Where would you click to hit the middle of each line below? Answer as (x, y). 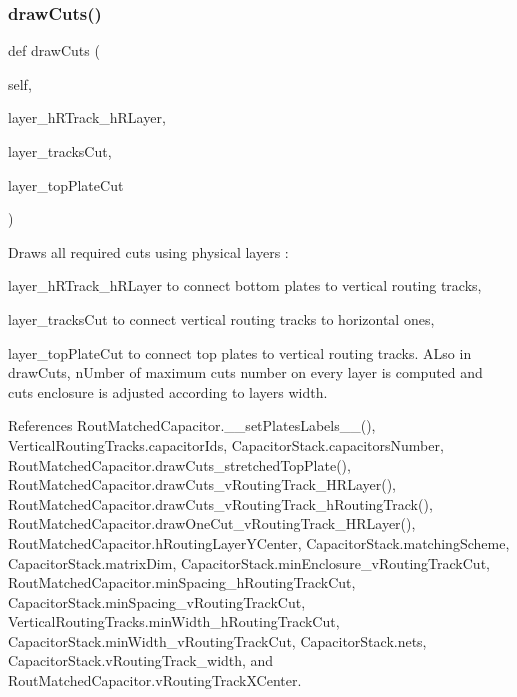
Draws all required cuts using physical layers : (148, 251)
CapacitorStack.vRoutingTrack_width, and (141, 660)
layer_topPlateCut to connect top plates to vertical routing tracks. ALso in (240, 352)
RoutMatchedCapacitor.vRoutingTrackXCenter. (155, 680)
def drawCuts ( (54, 50)
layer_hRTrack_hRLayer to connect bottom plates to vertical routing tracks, (245, 285)
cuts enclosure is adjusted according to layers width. (168, 391)
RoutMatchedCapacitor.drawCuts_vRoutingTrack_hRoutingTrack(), (220, 503)
